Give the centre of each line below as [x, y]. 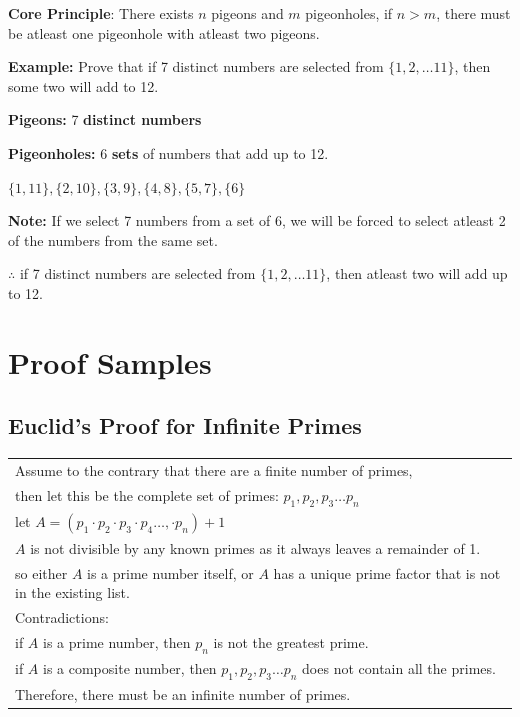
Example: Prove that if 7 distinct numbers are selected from [196, 66]
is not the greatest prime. [291, 642]
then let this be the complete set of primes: [147, 494]
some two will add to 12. [83, 85]
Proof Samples [110, 361]
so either [41, 572]
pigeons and [247, 13]
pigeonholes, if [349, 13]
